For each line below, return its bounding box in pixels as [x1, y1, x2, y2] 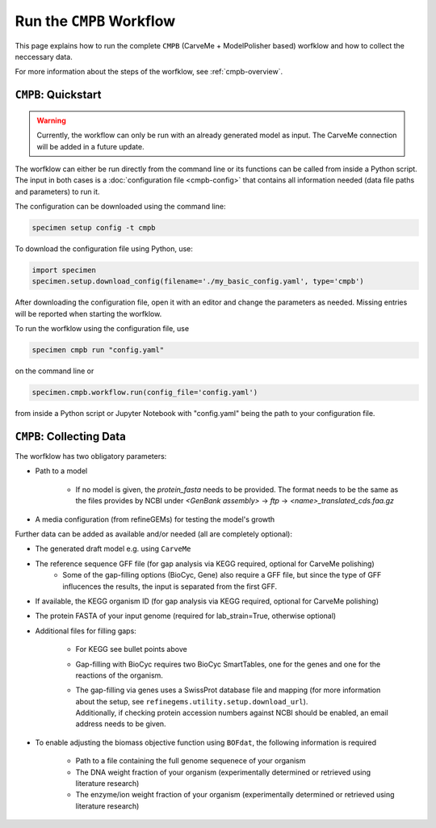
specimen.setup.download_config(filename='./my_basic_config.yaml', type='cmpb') [31, 277, 365, 286]
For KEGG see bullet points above [75, 645, 187, 654]
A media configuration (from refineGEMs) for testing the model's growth [35, 514, 275, 524]
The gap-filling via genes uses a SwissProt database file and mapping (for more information [75, 685, 381, 695]
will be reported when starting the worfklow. [15, 309, 162, 318]
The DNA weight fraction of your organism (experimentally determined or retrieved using [75, 767, 371, 777]
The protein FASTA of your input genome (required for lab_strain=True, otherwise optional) [35, 611, 337, 621]
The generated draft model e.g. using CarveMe [35, 544, 191, 553]
